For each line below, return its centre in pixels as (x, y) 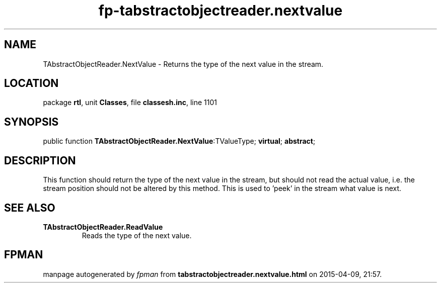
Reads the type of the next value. (137, 235)
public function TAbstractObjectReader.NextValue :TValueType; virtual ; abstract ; (179, 141)
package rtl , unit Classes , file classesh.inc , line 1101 (130, 103)
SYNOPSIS (31, 122)
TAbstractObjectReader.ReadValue (103, 227)
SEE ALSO (30, 208)
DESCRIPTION (40, 160)
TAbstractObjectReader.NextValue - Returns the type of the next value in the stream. (183, 64)
